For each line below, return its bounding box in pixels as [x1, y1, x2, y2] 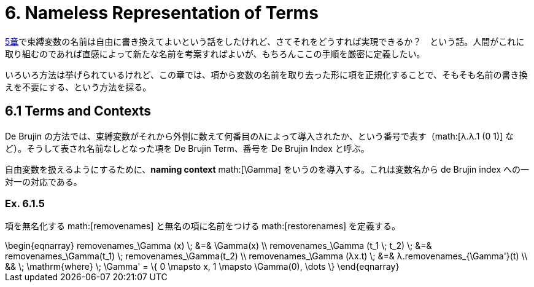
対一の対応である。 [5, 176, 82, 187]
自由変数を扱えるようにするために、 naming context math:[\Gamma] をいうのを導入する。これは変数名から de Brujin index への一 [5, 163, 529, 175]
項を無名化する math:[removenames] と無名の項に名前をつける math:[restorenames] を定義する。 [5, 221, 401, 232]
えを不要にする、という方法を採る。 [5, 81, 152, 92]
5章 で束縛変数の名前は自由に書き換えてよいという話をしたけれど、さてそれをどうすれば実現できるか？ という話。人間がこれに [5, 36, 525, 47]
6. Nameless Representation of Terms [5, 2, 319, 23]
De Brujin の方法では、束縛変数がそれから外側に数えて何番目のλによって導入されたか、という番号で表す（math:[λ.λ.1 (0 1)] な [5, 130, 514, 141]
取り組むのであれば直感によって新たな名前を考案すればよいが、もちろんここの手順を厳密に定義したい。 [5, 48, 425, 59]
